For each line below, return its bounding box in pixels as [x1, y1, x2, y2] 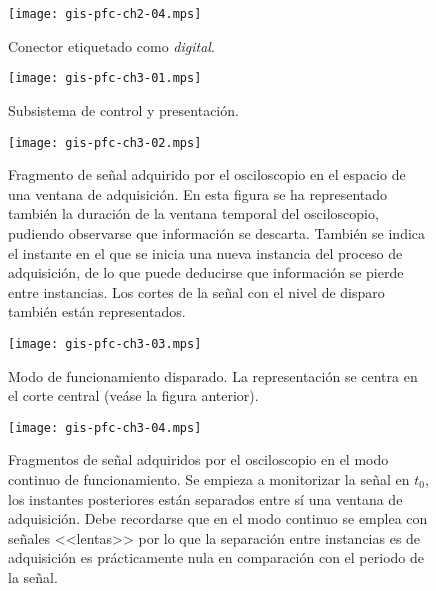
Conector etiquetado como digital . [8, 35, 215, 56]
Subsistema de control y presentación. [8, 99, 239, 120]
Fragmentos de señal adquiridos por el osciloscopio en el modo [8, 449, 389, 470]
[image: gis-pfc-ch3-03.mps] [8, 336, 202, 351]
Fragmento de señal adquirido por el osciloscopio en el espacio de [8, 164, 406, 185]
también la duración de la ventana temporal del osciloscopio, [8, 203, 379, 224]
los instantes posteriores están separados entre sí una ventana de [8, 488, 403, 509]
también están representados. [8, 301, 186, 322]
